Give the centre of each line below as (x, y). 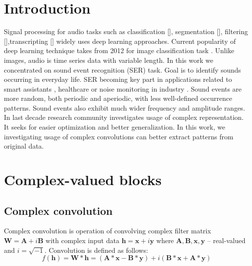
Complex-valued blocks (83, 180)
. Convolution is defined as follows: (96, 250)
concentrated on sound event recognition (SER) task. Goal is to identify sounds (123, 69)
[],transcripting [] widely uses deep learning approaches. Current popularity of (120, 41)
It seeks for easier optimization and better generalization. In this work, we (115, 127)
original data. (24, 146)
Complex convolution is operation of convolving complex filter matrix (107, 231)
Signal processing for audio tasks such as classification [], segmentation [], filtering (126, 31)
